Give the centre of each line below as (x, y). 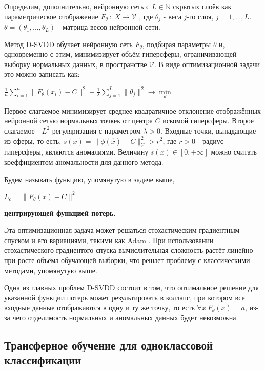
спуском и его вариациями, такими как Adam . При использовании (109, 240)
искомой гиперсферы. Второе (208, 121)
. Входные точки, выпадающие (208, 130)
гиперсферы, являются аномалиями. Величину (76, 152)
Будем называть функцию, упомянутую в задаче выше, (89, 179)
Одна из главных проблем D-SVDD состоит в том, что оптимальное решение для (131, 287)
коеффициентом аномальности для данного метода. (84, 161)
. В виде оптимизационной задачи (207, 64)
